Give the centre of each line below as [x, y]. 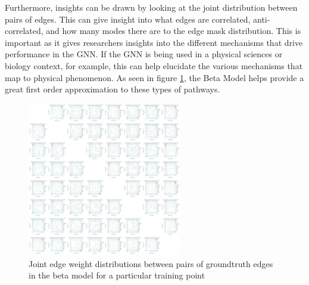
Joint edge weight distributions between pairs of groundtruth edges [151, 263]
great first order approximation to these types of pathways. [113, 89]
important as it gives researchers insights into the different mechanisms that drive [154, 42]
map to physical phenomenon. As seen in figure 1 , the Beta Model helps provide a [154, 77]
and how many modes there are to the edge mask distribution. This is [174, 31]
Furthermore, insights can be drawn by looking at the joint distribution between [151, 7]
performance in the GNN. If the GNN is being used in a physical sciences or [144, 54]
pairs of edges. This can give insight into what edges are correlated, [128, 19]
